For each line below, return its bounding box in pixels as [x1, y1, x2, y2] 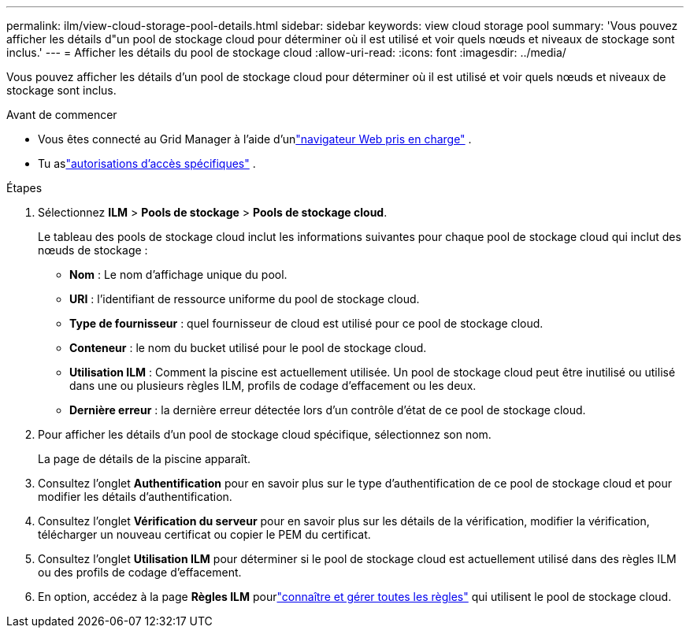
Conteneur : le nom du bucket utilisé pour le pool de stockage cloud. [69, 341, 427, 354]
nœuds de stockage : [38, 243, 148, 257]
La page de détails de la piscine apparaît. [38, 452, 251, 465]
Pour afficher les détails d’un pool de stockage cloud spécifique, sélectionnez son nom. [38, 428, 492, 441]
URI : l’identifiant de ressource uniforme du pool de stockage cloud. [69, 292, 420, 306]
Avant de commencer [6, 108, 117, 121]
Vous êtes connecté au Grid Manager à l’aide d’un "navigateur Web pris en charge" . [38, 132, 472, 146]
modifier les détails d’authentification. [38, 490, 232, 503]
